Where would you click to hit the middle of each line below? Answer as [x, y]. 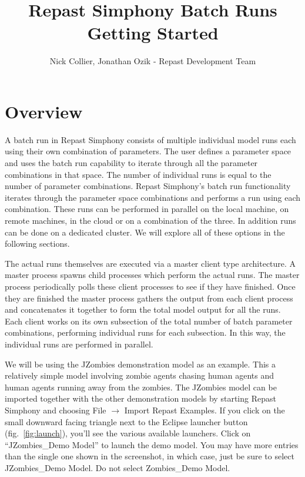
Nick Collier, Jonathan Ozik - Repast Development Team [153, 61]
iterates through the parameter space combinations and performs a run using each [153, 197]
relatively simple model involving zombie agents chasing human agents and [140, 375]
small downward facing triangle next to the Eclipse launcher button [126, 421]
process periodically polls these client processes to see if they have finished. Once [150, 286]
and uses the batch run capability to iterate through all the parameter [131, 163]
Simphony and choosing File [56, 410]
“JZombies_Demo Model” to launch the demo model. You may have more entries [152, 444]
